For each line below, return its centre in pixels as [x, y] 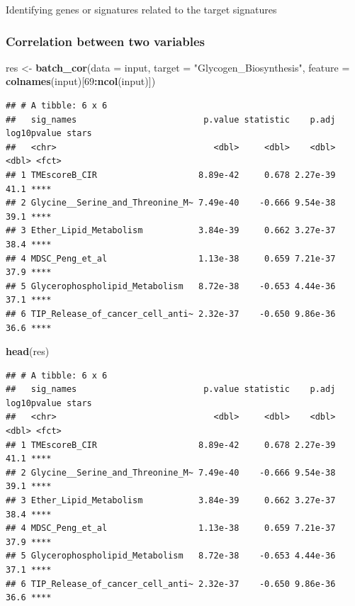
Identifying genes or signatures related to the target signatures [141, 9]
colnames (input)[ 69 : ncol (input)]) [81, 81]
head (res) [28, 351]
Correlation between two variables [105, 41]
